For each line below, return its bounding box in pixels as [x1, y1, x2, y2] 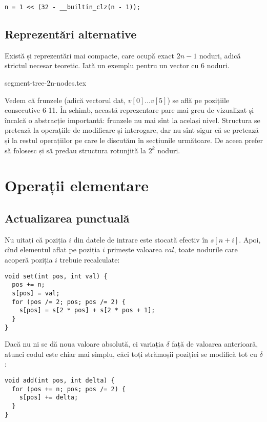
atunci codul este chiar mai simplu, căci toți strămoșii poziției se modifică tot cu [5, 348, 257, 359]
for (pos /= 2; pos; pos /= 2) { [12, 298, 126, 306]
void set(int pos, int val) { [5, 272, 108, 280]
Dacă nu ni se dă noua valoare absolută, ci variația [5, 338, 164, 349]
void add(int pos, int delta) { [5, 376, 115, 384]
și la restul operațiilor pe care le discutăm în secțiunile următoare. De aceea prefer [5, 135, 263, 146]
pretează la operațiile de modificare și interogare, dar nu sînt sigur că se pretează [5, 125, 259, 135]
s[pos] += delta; [19, 394, 78, 401]
